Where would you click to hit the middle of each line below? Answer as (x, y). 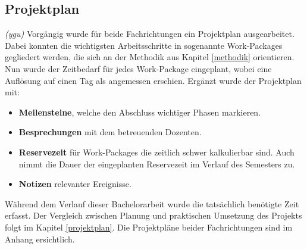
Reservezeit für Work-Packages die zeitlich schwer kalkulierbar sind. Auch (156, 152)
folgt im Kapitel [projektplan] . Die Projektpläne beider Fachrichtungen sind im (149, 227)
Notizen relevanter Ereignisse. (75, 184)
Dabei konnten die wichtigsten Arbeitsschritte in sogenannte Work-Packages (144, 45)
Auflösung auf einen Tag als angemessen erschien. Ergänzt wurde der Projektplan (153, 80)
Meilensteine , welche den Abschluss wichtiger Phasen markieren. (140, 112)
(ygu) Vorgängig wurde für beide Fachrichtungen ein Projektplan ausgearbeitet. (150, 34)
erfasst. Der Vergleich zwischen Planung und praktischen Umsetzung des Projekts (153, 215)
